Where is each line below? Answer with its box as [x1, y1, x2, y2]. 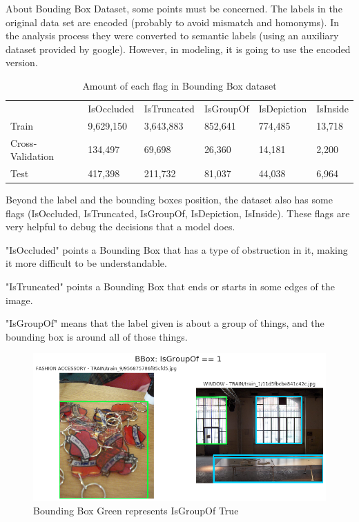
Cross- [10, 135, 37, 150]
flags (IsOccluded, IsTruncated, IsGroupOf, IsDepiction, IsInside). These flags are [6, 205, 350, 220]
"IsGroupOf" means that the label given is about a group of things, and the [6, 316, 324, 330]
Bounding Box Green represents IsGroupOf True [33, 503, 239, 518]
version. [6, 55, 38, 70]
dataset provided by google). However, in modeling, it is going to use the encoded [6, 41, 351, 56]
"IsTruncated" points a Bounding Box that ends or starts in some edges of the [6, 279, 335, 293]
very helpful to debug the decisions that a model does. [6, 219, 235, 234]
